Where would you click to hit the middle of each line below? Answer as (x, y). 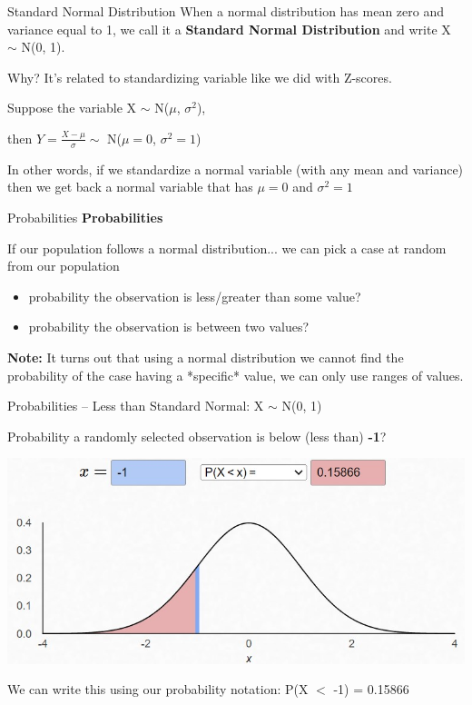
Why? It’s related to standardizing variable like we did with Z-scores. (200, 77)
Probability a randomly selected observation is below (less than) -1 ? (197, 436)
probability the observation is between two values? (169, 327)
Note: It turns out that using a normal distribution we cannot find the (206, 357)
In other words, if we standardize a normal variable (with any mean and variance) (236, 169)
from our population (64, 266)
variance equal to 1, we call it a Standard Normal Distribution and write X (229, 29)
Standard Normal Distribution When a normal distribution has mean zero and (226, 11)
